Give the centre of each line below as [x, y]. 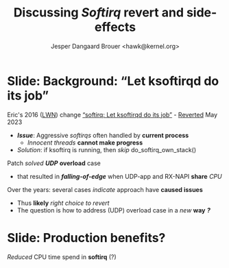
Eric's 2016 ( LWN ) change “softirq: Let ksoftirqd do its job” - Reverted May [112, 114]
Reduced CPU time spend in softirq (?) [62, 257]
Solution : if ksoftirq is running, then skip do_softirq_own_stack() [107, 149]
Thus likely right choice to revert [63, 203]
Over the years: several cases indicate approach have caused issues [105, 189]
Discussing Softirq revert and [98, 13]
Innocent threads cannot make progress [85, 143]
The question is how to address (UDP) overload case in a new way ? [114, 210]
